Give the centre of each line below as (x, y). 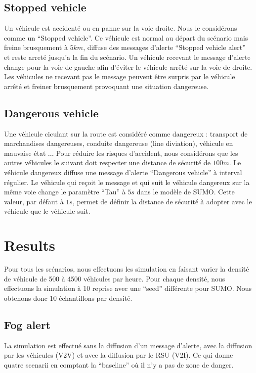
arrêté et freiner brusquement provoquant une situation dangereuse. (106, 86)
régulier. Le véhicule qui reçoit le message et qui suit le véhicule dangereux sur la (127, 182)
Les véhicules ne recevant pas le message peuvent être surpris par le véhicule (120, 76)
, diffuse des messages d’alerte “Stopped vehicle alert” (164, 47)
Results (30, 245)
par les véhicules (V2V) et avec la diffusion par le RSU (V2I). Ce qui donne (119, 355)
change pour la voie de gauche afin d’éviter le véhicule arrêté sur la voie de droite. (128, 67)
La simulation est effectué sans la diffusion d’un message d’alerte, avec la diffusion (128, 345)
